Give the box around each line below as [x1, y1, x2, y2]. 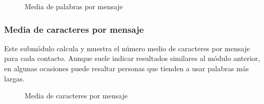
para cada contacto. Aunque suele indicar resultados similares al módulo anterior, [4, 53, 260, 64]
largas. [4, 73, 25, 84]
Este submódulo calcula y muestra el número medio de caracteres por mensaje [4, 43, 250, 53]
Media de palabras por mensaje [25, 1, 123, 11]
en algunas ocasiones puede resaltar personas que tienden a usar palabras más [4, 63, 249, 73]
